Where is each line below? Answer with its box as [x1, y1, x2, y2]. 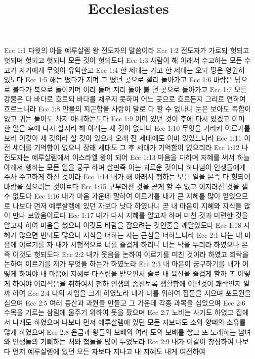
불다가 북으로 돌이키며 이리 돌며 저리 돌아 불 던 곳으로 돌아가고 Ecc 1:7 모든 [12, 84, 247, 94]
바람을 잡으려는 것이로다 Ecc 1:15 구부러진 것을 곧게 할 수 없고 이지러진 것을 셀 [4, 181, 248, 191]
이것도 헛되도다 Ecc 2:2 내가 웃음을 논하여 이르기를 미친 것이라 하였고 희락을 [12, 249, 249, 259]
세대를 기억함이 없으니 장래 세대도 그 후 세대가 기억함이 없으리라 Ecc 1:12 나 [12, 142, 248, 153]
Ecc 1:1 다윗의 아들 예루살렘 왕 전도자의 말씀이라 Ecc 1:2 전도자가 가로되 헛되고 [4, 45, 250, 55]
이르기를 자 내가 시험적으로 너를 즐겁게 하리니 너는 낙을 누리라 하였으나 [19, 239, 240, 250]
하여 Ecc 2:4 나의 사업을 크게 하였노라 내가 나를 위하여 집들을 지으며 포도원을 [12, 288, 251, 298]
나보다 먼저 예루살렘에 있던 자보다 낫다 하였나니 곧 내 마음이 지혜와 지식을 [12, 200, 242, 210]
